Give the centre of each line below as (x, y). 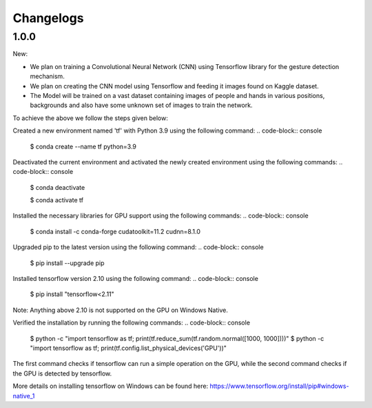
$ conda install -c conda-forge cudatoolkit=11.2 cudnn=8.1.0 (115, 231)
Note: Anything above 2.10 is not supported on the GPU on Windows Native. (121, 310)
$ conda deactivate (58, 187)
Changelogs (48, 18)
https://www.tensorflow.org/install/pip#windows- (279, 386)
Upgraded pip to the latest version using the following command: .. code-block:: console (138, 247)
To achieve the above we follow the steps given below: (90, 118)
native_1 (24, 396)
